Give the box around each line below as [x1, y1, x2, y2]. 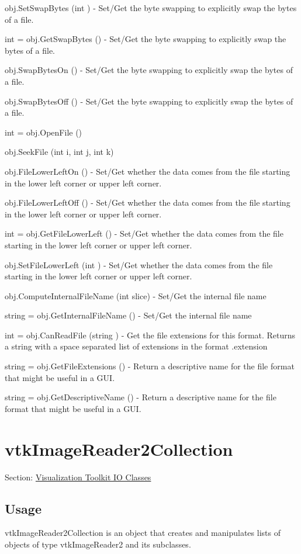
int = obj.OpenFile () [5, 126, 82, 138]
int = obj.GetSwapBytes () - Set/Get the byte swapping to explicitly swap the [5, 33, 286, 45]
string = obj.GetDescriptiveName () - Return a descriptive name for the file [5, 391, 276, 403]
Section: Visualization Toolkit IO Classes [5, 470, 151, 483]
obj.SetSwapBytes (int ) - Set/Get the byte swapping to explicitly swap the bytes [5, 2, 297, 13]
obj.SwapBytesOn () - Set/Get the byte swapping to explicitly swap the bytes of [5, 64, 293, 76]
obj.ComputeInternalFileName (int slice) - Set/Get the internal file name [5, 289, 267, 302]
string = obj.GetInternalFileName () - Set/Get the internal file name [5, 309, 252, 321]
